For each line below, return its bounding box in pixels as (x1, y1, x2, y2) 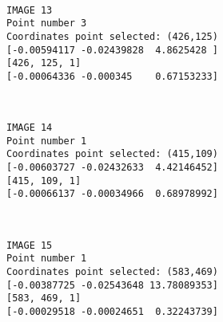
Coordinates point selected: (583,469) (6, 265, 218, 277)
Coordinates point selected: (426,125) (6, 30, 218, 42)
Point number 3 (6, 18, 87, 29)
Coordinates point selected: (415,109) (6, 148, 218, 160)
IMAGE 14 (6, 122, 53, 134)
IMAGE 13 (6, 4, 53, 16)
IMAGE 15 (6, 239, 53, 251)
